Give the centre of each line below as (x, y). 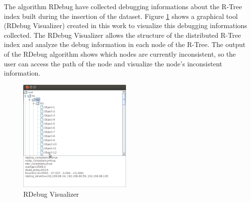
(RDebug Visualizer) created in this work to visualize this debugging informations (125, 25)
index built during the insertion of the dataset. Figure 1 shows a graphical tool (121, 16)
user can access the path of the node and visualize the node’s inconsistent (113, 63)
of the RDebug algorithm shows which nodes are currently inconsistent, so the (120, 54)
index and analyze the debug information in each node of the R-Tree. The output (125, 44)
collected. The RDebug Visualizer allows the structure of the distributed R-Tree (123, 35)
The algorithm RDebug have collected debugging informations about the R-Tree (123, 6)
